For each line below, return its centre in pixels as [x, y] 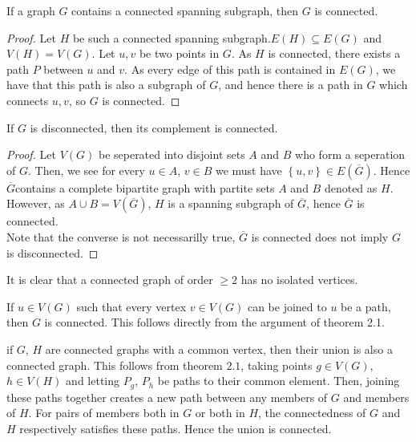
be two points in [179, 53]
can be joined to [287, 306]
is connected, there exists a [334, 53]
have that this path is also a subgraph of [106, 85]
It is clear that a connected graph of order [110, 280]
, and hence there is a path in [291, 85]
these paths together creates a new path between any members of [167, 397]
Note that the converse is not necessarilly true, [121, 236]
